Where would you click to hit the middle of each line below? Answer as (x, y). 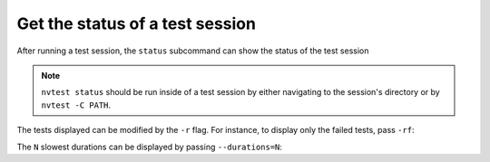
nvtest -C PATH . (76, 105)
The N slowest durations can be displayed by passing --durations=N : (150, 147)
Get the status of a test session (136, 24)
